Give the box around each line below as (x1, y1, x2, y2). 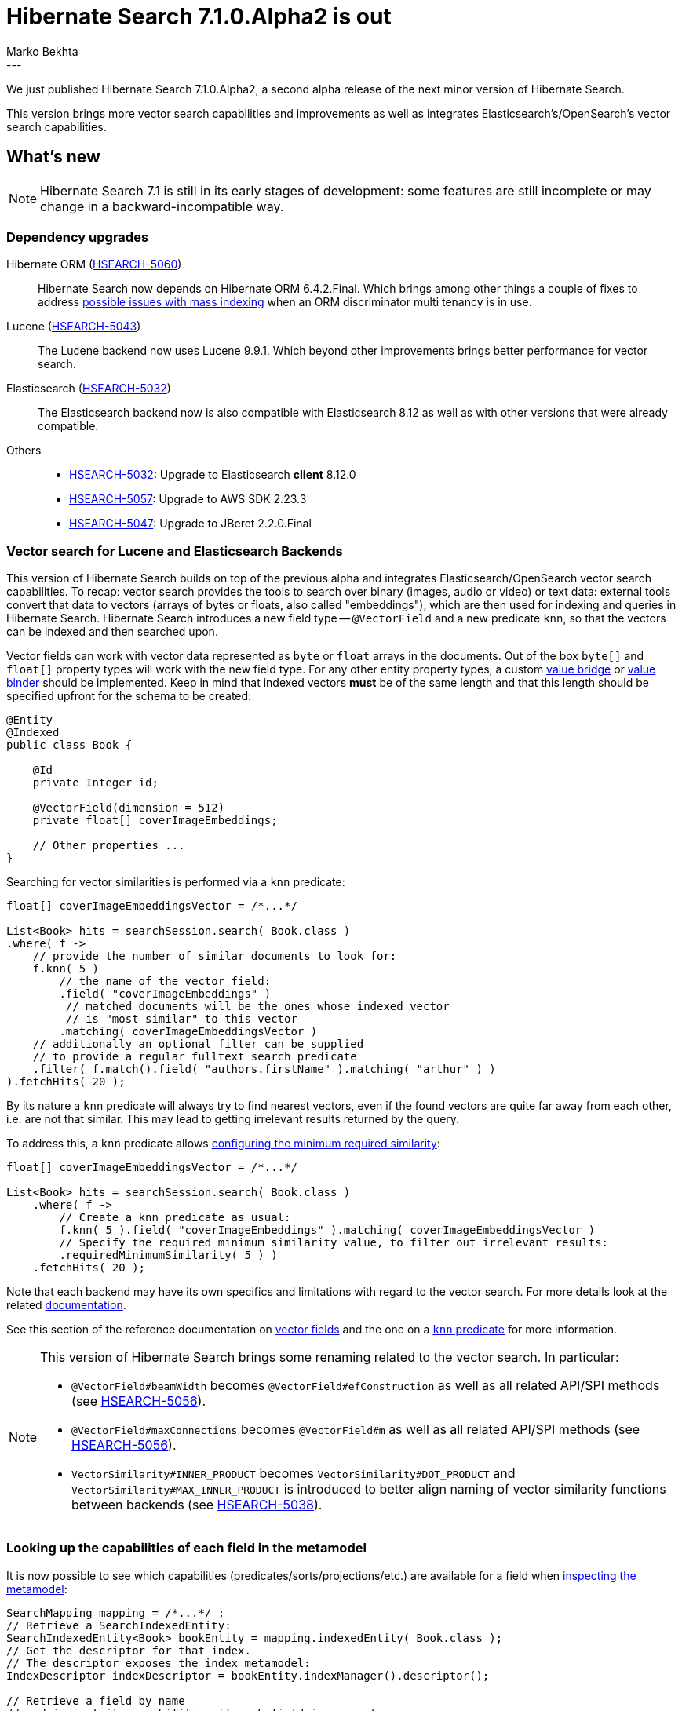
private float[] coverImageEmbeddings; (32, 814, 278, 827)
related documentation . (6, 1298, 126, 1312)
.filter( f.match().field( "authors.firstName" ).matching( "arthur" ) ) (32, 1063, 496, 1076)
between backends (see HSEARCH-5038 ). (71, 1497, 323, 1513)
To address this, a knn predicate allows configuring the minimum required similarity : (6, 1136, 440, 1151)
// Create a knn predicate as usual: (59, 1211, 291, 1224)
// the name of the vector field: (59, 975, 272, 988)
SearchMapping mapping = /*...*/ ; (6, 1606, 225, 1619)
